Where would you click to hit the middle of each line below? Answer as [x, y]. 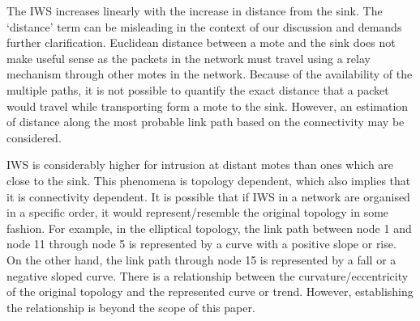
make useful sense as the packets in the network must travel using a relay [189, 58]
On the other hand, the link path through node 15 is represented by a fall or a [201, 259]
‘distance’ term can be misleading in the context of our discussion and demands [204, 26]
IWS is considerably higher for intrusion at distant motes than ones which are [200, 165]
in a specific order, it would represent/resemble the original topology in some [198, 212]
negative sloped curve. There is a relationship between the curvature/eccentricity [208, 275]
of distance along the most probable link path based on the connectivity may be [206, 122]
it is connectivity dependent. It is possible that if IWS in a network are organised [208, 196]
